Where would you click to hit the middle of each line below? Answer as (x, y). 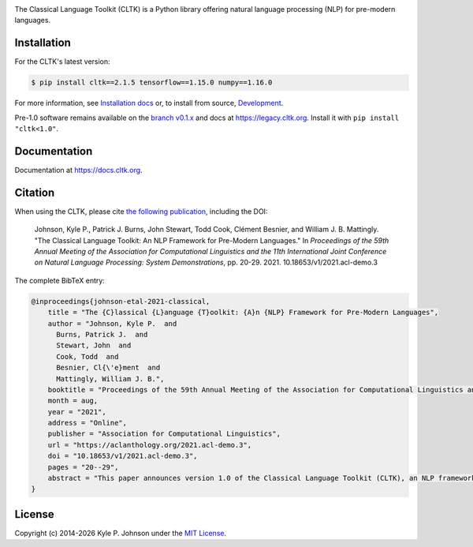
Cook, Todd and (88, 356)
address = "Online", (88, 423)
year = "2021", (77, 412)
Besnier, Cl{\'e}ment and (108, 368)
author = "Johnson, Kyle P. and (112, 323)
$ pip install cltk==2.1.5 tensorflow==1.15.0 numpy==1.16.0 (152, 82)
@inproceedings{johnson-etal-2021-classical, (121, 301)
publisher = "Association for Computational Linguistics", (164, 434)
